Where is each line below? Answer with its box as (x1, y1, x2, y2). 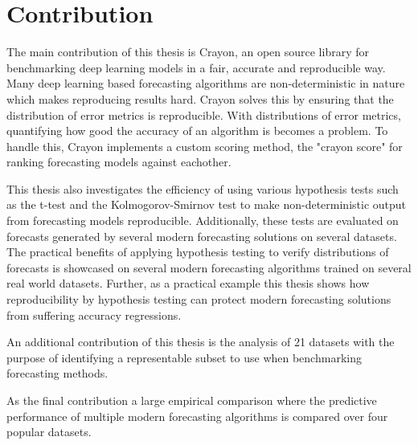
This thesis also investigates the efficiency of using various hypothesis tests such (6, 180, 399, 197)
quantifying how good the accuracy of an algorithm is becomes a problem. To (6, 122, 388, 139)
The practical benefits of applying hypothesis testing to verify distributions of (6, 243, 389, 260)
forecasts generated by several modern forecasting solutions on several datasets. (6, 227, 397, 244)
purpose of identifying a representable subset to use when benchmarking (6, 349, 362, 365)
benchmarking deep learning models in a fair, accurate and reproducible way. (6, 59, 386, 76)
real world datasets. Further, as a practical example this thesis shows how (6, 275, 370, 292)
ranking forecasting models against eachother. (6, 153, 232, 170)
